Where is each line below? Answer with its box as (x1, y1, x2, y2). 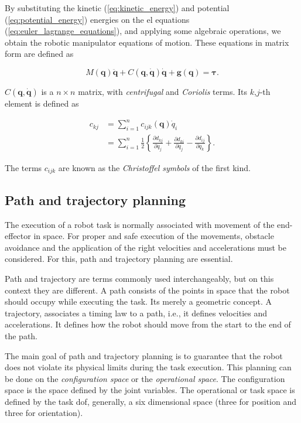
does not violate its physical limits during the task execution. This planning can (5, 361, 292, 373)
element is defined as (5, 97, 79, 109)
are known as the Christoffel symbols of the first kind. (58, 161, 251, 173)
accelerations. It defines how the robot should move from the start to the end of (5, 318, 291, 330)
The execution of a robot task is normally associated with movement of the (5, 218, 275, 230)
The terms (5, 161, 42, 173)
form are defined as (5, 47, 74, 60)
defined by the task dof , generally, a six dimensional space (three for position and (5, 395, 296, 407)
